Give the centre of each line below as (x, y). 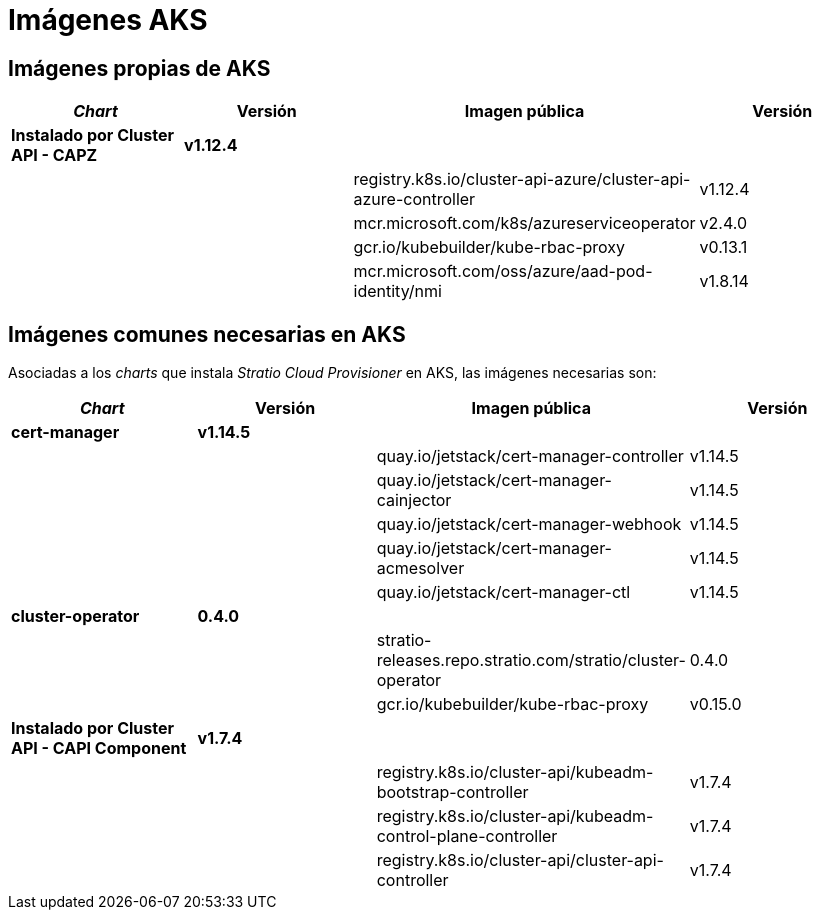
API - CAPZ (54, 155)
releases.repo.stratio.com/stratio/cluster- (531, 660)
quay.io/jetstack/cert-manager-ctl (503, 592)
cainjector (414, 500)
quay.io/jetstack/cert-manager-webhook (529, 524)
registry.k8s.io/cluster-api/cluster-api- (520, 860)
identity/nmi (397, 291)
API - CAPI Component (99, 748)
